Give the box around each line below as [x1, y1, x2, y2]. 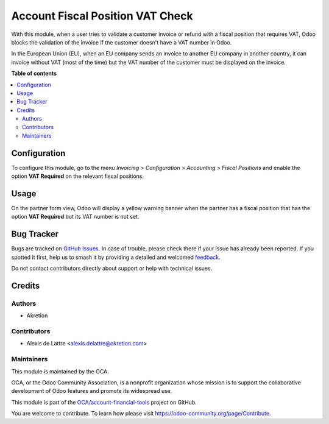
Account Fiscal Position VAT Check [11, 9, 193, 23]
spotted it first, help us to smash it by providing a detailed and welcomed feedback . [11, 253, 221, 261]
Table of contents [11, 70, 57, 77]
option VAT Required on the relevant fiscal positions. [11, 172, 144, 180]
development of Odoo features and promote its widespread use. [11, 387, 172, 395]
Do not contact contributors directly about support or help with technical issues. [11, 265, 213, 272]
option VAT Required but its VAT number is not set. [11, 213, 140, 221]
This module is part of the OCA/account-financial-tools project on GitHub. [11, 398, 197, 406]
